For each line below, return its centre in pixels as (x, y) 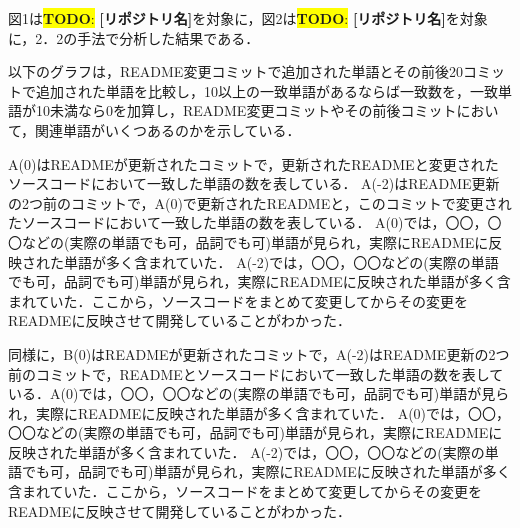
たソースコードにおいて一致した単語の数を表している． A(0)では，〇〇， (248, 222)
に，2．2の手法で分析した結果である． (134, 37)
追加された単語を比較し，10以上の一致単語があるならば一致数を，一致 (266, 90)
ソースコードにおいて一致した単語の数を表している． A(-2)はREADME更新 (254, 183)
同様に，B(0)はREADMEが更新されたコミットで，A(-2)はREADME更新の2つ (259, 353)
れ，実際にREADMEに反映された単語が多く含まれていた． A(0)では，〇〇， (259, 412)
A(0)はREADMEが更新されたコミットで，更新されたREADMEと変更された (253, 163)
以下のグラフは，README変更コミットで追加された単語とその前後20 (235, 71)
